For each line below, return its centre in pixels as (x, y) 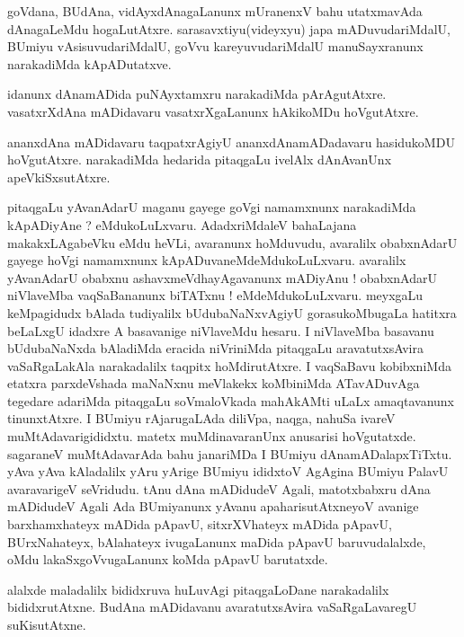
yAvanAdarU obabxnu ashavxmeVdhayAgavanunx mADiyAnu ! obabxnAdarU (222, 277)
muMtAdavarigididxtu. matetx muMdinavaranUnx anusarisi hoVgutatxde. (212, 436)
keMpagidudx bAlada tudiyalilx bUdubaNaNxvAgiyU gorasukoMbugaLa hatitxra (232, 312)
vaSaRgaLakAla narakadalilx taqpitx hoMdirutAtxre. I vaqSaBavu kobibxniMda (229, 365)
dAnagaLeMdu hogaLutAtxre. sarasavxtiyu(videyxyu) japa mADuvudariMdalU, (229, 28)
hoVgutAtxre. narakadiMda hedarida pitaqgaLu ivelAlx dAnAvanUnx (200, 159)
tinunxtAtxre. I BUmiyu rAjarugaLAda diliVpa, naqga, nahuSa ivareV (201, 418)
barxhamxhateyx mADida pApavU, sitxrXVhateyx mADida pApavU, (200, 524)
